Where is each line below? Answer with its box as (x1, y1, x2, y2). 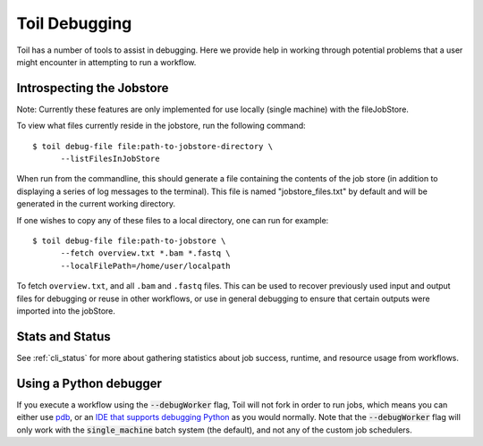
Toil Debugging (16, 13, 132, 33)
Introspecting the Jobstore (16, 80, 169, 96)
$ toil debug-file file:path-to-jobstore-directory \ (32, 141, 273, 151)
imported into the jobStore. (16, 305, 116, 316)
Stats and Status (16, 329, 111, 344)
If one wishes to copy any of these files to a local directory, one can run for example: (16, 215, 329, 225)
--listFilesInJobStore (60, 154, 160, 164)
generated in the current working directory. (16, 198, 176, 209)
